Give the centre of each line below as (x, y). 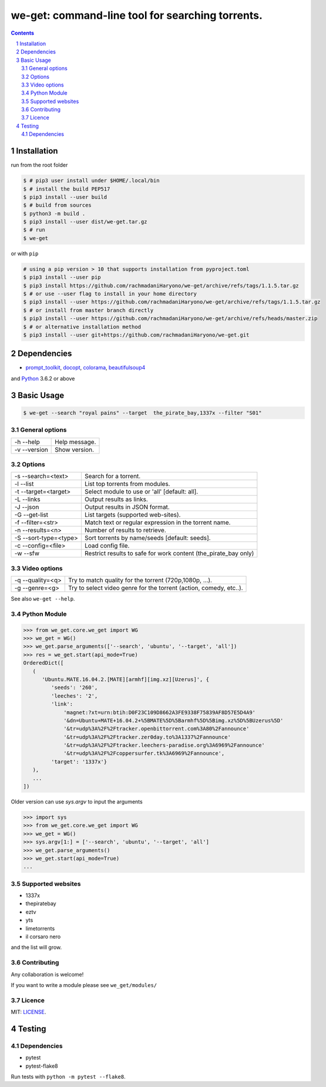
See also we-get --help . (43, 599)
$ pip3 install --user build (65, 197)
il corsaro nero (43, 937)
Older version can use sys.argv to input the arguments (77, 802)
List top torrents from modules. (127, 484)
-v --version (31, 449)
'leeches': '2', (74, 696)
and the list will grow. (36, 948)
